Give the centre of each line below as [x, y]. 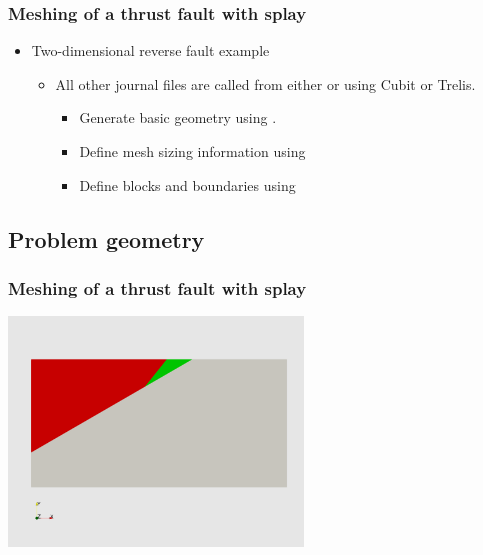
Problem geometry [106, 238]
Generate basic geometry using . [178, 117]
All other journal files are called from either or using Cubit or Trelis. [265, 83]
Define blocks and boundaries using [187, 184]
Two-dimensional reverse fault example [150, 50]
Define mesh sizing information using [192, 151]
